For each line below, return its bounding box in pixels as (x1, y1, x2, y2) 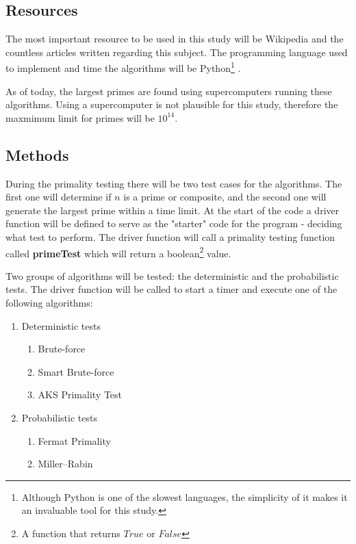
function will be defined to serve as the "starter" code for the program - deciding (5, 216, 342, 231)
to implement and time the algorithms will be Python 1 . (5, 59, 241, 75)
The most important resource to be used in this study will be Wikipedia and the (5, 31, 344, 46)
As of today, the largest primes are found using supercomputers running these (5, 83, 332, 98)
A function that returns (21, 526, 120, 540)
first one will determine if (5, 190, 112, 204)
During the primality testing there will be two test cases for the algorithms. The (5, 176, 342, 190)
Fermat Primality (38, 433, 111, 448)
